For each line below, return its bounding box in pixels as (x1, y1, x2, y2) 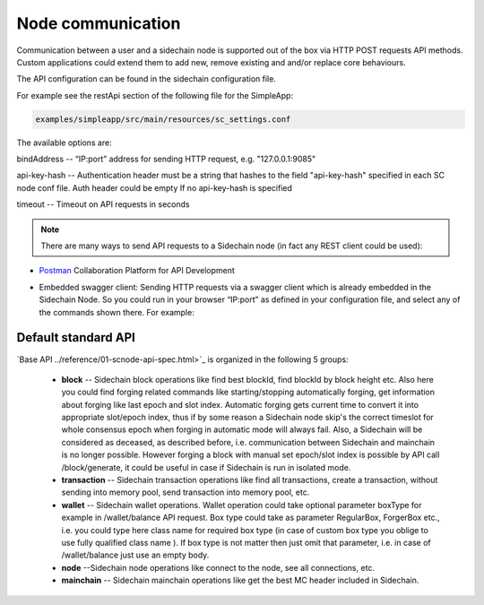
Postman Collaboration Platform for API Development (39, 265, 235, 276)
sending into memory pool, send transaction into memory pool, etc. (61, 487, 310, 497)
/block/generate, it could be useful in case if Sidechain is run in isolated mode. (61, 462, 351, 472)
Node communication (16, 13, 181, 33)
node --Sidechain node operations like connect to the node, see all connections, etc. (61, 562, 376, 573)
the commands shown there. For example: (39, 307, 194, 317)
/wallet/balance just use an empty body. (61, 549, 210, 560)
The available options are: (16, 137, 112, 148)
